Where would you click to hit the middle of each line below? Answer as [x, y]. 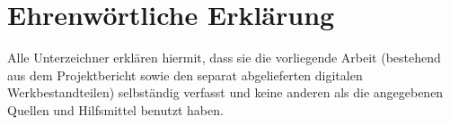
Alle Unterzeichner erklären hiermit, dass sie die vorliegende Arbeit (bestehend [224, 58]
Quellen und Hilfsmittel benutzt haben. [115, 109]
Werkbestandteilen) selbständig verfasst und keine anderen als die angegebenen [225, 92]
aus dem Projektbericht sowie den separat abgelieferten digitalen [185, 75]
